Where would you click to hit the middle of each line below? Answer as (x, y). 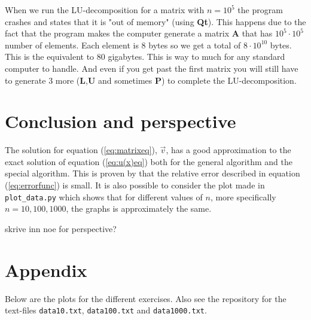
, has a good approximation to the (228, 150)
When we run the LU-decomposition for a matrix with (105, 10)
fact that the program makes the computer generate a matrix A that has (139, 33)
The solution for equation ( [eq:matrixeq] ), (81, 150)
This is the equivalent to (50, 57)
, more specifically (243, 196)
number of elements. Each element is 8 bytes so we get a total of (123, 45)
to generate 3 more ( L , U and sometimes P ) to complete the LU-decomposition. (151, 80)
